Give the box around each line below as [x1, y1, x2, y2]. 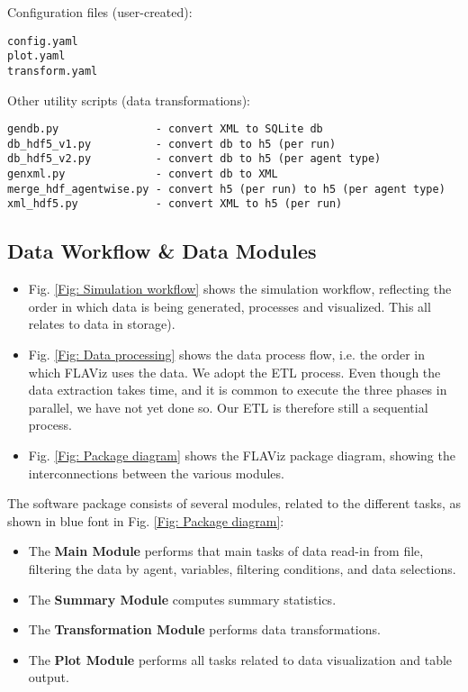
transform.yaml [7, 64, 98, 77]
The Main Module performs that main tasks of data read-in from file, [28, 542, 424, 560]
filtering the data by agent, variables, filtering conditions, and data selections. [28, 560, 456, 578]
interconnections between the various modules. [28, 463, 284, 482]
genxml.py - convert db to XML [7, 168, 278, 181]
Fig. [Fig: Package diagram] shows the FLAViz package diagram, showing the [28, 446, 455, 465]
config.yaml [7, 34, 78, 48]
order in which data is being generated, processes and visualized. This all [28, 296, 431, 315]
